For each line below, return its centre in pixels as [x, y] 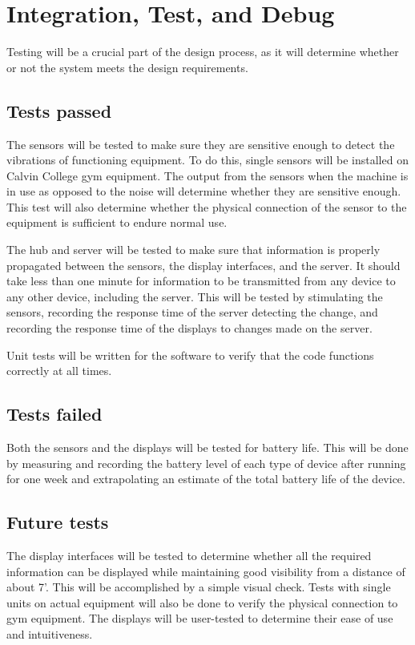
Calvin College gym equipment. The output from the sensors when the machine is [207, 175]
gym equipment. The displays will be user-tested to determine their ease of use [200, 618]
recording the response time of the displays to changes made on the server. [189, 328]
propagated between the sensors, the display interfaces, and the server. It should [203, 265]
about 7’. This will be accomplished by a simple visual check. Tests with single [199, 587]
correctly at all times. [59, 371]
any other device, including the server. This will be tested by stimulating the [195, 296]
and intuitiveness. [50, 633]
